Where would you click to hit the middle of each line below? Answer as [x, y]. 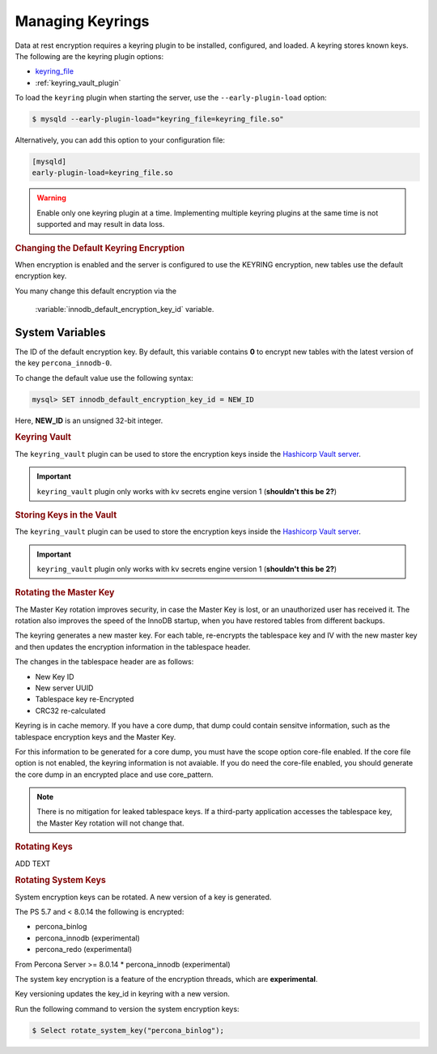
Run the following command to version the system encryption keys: [127, 1009]
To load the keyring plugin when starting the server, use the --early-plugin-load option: [171, 98]
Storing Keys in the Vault [66, 514]
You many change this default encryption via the [96, 291]
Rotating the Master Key [65, 593]
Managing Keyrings [82, 21]
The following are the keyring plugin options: [89, 56]
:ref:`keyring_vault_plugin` [78, 83]
